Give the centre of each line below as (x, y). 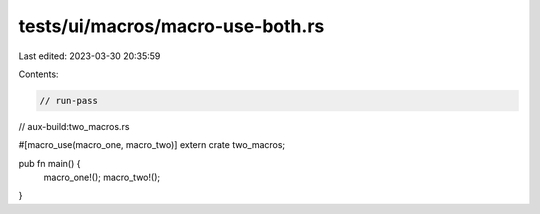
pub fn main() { (49, 163)
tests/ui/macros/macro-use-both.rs (171, 26)
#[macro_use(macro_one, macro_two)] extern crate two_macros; (152, 145)
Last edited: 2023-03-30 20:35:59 (89, 56)
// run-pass (69, 100)
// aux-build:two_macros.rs (74, 126)
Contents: (38, 74)
